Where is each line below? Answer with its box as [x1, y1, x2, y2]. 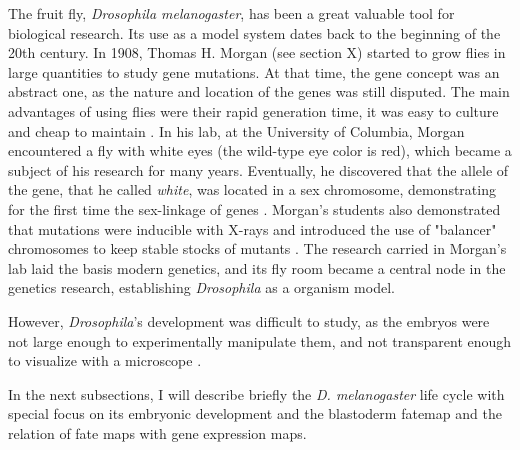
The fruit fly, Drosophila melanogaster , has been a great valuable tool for [8, 3, 455, 23]
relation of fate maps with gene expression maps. [8, 422, 307, 443]
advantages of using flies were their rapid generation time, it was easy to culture [8, 100, 499, 121]
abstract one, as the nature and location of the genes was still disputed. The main [8, 81, 510, 102]
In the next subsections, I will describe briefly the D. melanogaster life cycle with [8, 383, 505, 404]
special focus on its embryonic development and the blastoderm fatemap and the [8, 403, 502, 424]
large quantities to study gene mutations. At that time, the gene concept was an [8, 61, 500, 82]
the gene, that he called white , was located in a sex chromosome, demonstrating [8, 179, 496, 200]
